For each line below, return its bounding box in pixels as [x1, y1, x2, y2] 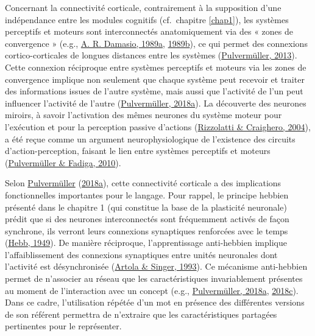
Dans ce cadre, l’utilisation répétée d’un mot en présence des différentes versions [5, 296, 305, 309]
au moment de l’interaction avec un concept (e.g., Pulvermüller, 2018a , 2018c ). [5, 284, 299, 296]
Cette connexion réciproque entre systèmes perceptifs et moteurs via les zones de [5, 60, 306, 73]
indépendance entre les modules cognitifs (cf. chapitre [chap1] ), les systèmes [5, 13, 289, 26]
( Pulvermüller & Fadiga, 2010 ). [5, 156, 121, 169]
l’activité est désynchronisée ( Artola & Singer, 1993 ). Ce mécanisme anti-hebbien [5, 260, 308, 273]
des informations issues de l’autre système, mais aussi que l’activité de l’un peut [5, 85, 303, 97]
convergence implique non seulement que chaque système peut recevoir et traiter [5, 72, 305, 85]
